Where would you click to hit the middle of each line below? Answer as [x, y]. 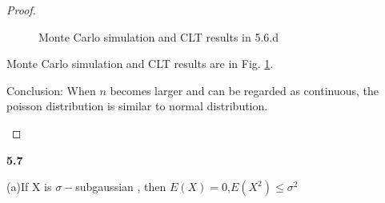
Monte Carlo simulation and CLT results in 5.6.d [158, 36]
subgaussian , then [121, 187]
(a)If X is [29, 187]
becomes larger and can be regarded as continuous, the [245, 90]
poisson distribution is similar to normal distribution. [137, 106]
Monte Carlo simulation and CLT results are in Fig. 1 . [140, 64]
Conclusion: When [51, 90]
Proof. [21, 10]
